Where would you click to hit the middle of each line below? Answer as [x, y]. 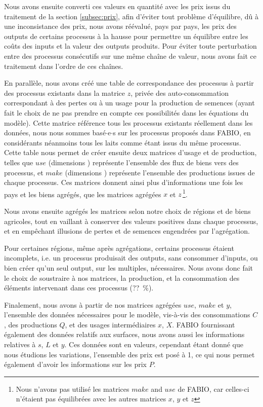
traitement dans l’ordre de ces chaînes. [64, 66]
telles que [19, 162]
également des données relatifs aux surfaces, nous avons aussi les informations [124, 334]
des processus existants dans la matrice [64, 92]
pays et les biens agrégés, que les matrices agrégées [83, 194]
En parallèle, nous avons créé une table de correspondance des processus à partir [129, 83]
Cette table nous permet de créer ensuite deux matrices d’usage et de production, [130, 152]
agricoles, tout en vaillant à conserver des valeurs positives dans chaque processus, [131, 221]
